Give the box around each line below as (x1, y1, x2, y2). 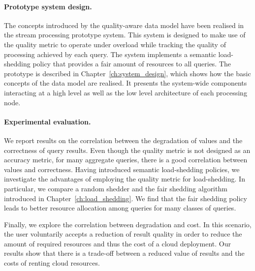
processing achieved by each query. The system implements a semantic (4, 49, 216, 59)
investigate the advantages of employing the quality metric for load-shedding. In (4, 174, 245, 184)
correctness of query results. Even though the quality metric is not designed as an (4, 145, 251, 155)
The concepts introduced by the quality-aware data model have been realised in (4, 20, 244, 30)
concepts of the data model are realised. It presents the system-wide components (4, 78, 247, 88)
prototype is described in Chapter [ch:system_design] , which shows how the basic (4, 68, 251, 78)
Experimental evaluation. (4, 116, 91, 126)
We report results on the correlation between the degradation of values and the (4, 135, 243, 145)
